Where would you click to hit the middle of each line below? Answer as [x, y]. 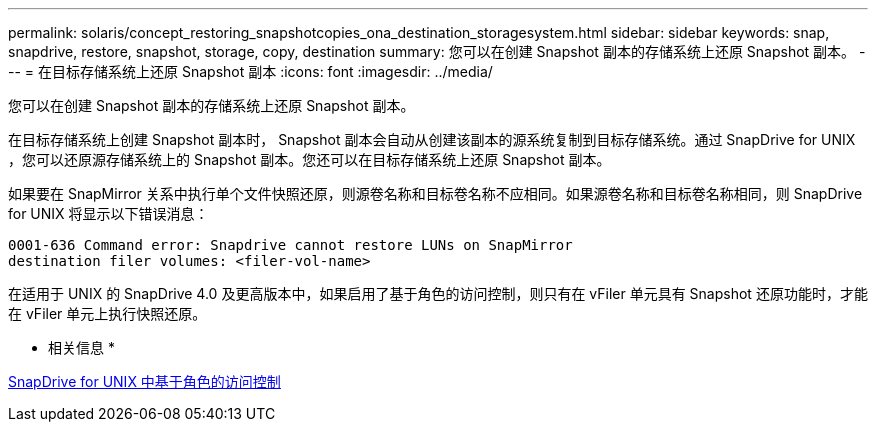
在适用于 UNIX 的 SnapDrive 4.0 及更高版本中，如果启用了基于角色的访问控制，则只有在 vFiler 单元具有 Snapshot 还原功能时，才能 [438, 293]
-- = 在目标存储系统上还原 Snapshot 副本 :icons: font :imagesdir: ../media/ [250, 71]
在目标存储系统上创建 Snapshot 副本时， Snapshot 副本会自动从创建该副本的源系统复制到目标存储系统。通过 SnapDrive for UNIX [432, 139]
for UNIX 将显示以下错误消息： [108, 213]
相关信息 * [81, 347]
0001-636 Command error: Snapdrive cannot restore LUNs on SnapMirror [290, 245]
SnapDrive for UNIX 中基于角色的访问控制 [144, 381]
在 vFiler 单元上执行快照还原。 [107, 313]
